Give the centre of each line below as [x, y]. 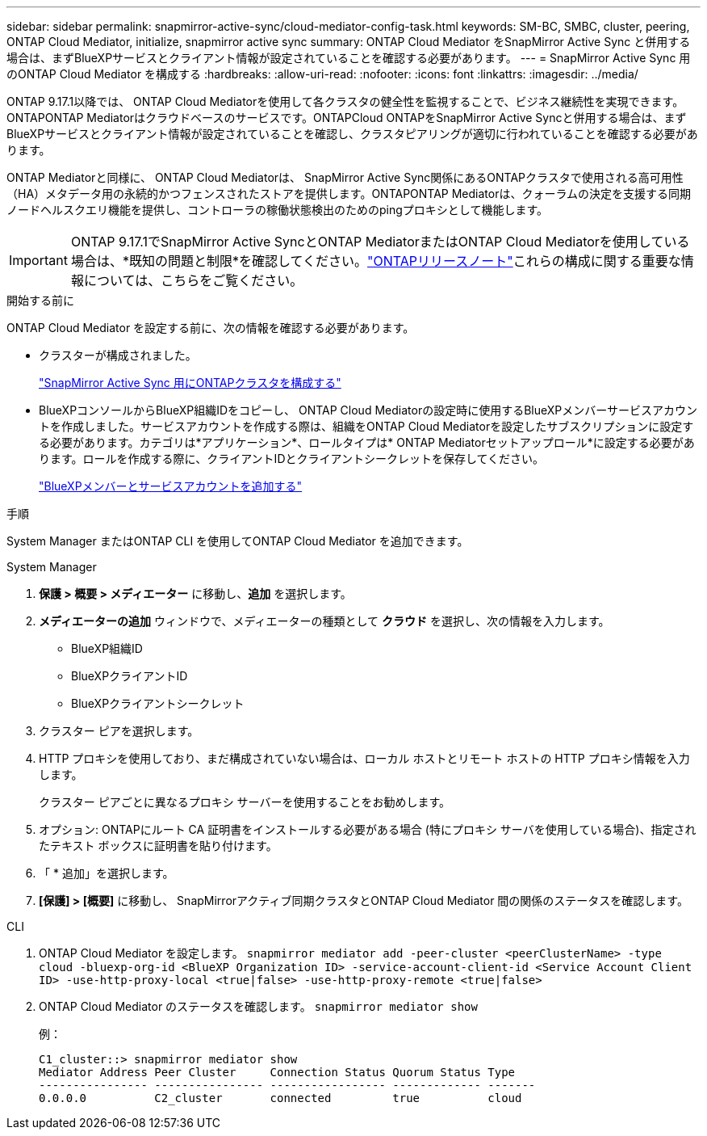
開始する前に [40, 300]
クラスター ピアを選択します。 [119, 731]
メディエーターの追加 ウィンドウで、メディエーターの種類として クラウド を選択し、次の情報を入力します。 [324, 621]
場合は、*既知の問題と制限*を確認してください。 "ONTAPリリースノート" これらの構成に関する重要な [376, 261]
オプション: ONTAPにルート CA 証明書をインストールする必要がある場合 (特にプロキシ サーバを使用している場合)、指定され [368, 829]
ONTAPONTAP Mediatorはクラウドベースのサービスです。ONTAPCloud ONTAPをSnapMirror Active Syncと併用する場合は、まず [347, 118]
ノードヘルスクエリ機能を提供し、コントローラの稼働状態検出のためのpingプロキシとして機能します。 [277, 210]
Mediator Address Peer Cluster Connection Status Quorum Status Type [277, 1072]
